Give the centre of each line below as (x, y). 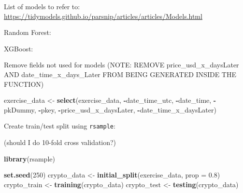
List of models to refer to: (42, 6)
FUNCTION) (24, 84)
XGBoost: (19, 48)
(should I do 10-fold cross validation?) (60, 142)
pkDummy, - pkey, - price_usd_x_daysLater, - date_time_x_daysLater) (110, 109)
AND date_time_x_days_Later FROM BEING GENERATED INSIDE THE (120, 74)
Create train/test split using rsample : (60, 126)
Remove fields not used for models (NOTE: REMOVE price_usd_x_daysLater (121, 65)
